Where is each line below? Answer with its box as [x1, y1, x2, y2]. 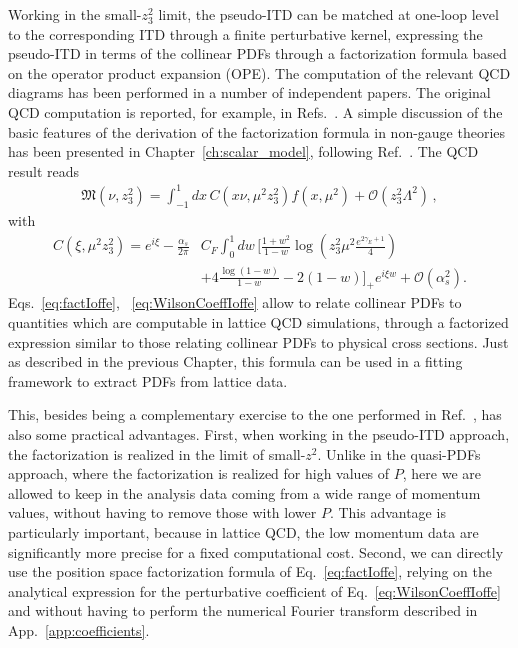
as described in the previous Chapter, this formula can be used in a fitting [8, 351, 463, 372]
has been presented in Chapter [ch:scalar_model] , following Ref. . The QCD [8, 141, 479, 162]
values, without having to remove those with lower [8, 502, 317, 523]
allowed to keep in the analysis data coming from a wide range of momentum [8, 482, 481, 503]
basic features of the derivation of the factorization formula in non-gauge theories [8, 121, 506, 142]
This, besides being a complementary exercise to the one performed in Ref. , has [8, 404, 502, 425]
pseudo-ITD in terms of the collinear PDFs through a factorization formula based [8, 43, 507, 64]
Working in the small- [8, 4, 142, 24]
